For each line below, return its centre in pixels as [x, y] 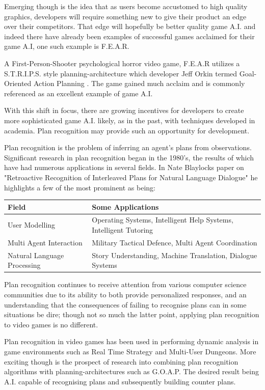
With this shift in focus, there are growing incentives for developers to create [124, 110]
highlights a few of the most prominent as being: [80, 187]
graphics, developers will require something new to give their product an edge [125, 16]
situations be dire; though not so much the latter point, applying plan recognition [132, 314]
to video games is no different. [51, 324]
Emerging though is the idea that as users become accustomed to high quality [126, 6]
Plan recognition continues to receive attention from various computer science [125, 284]
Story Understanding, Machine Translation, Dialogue [175, 255]
